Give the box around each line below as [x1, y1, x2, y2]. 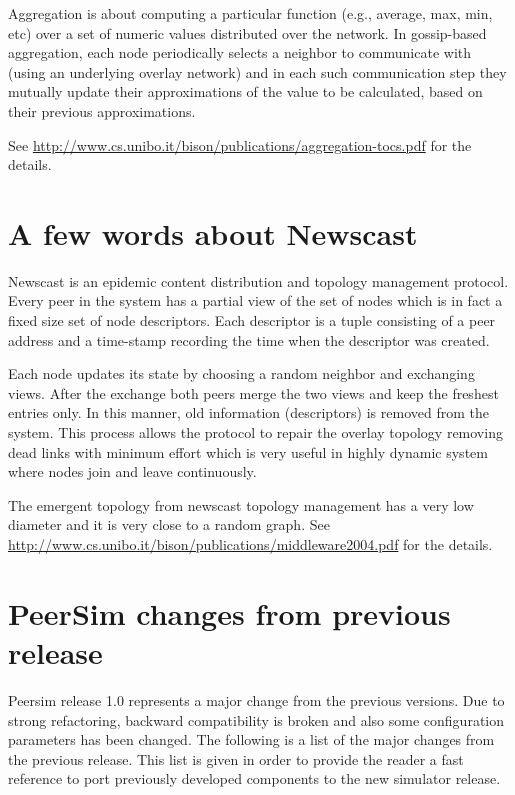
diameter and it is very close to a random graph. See [8, 514, 330, 535]
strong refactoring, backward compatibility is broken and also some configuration [8, 709, 505, 730]
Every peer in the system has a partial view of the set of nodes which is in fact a [8, 290, 503, 311]
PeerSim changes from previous [8, 592, 451, 633]
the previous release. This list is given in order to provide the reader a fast [8, 748, 464, 769]
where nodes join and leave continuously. [8, 461, 257, 482]
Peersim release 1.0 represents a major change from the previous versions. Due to [8, 689, 505, 710]
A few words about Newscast [8, 212, 418, 253]
